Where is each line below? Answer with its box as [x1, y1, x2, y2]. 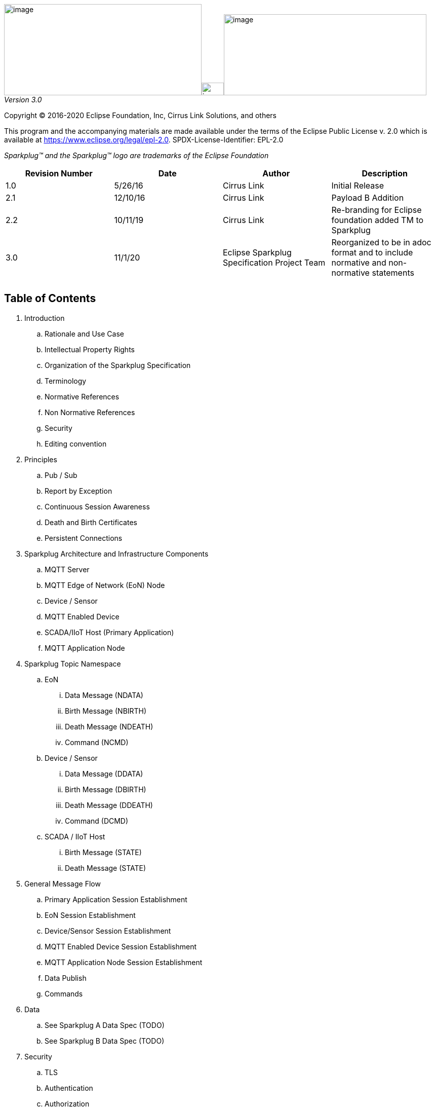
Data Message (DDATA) [65, 769, 143, 778]
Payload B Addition [331, 193, 404, 203]
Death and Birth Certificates [45, 518, 137, 527]
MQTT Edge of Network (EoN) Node [45, 580, 165, 589]
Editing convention [45, 439, 107, 448]
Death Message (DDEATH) [65, 800, 153, 809]
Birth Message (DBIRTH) [65, 785, 146, 794]
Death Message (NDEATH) [65, 722, 153, 731]
